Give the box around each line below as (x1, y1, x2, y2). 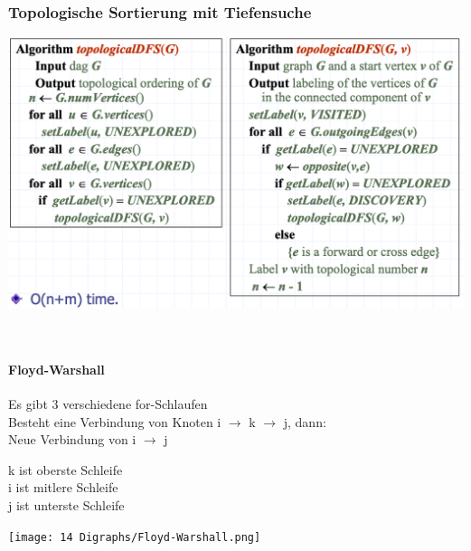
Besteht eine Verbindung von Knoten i (8, 412, 221, 431)
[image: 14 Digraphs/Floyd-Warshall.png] (8, 530, 261, 544)
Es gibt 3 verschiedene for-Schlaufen (8, 394, 208, 413)
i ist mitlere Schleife (8, 478, 118, 497)
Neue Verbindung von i (8, 430, 137, 449)
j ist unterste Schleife (8, 495, 125, 514)
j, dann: (283, 412, 326, 431)
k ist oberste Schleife (8, 460, 123, 479)
